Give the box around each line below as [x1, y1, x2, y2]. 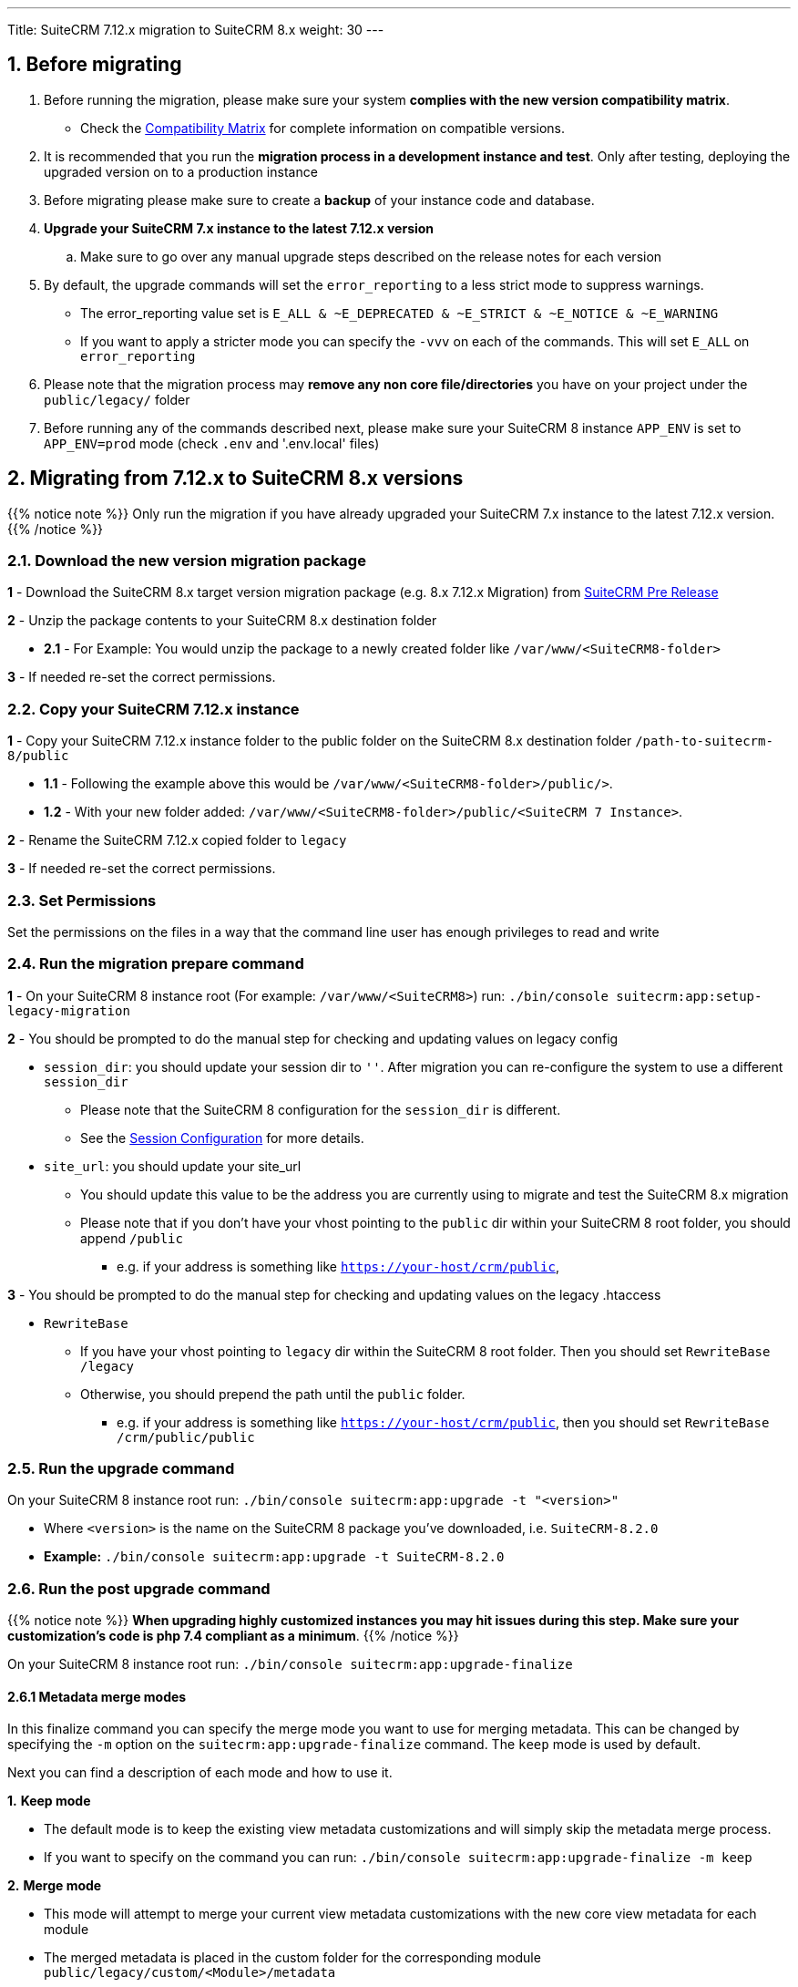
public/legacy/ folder [44, 391, 190, 407]
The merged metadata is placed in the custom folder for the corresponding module [44, 1950, 541, 1966]
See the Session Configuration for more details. [80, 1129, 364, 1146]
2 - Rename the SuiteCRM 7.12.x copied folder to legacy [7, 832, 347, 849]
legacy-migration [7, 1003, 130, 1018]
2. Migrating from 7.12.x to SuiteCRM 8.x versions [7, 467, 464, 490]
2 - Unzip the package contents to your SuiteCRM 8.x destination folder [7, 613, 437, 629]
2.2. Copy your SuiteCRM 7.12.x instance [7, 699, 300, 718]
